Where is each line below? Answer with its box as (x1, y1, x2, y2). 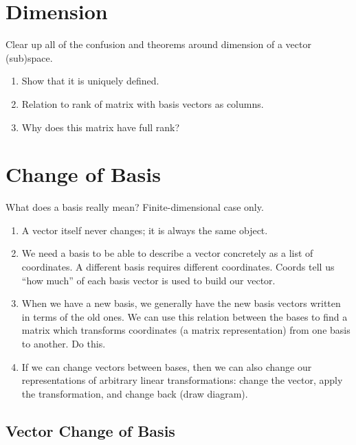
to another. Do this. (21, 336, 106, 350)
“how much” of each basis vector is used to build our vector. (21, 273, 276, 287)
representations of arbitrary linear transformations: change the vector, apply (21, 373, 343, 387)
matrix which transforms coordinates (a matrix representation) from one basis (21, 323, 351, 337)
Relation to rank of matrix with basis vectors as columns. (21, 96, 264, 111)
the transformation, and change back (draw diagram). (21, 386, 248, 400)
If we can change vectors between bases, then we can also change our (21, 359, 312, 374)
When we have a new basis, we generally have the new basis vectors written (21, 296, 341, 310)
